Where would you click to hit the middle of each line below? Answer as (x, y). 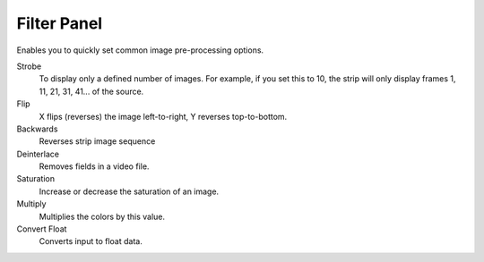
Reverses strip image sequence (97, 141)
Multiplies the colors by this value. (102, 216)
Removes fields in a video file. (94, 166)
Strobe (29, 66)
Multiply (31, 204)
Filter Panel (60, 23)
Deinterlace (38, 154)
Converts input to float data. (91, 241)
